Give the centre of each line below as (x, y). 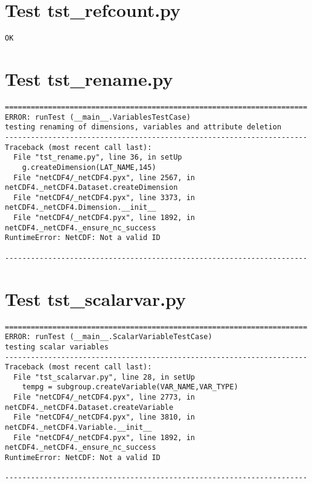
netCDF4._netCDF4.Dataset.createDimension (91, 188)
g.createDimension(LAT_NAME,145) (89, 167)
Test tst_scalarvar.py (96, 298)
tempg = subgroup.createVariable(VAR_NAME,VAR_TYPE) (130, 387)
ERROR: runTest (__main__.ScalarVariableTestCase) (109, 337)
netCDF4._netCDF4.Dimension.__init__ (81, 208)
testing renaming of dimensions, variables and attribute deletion (143, 127)
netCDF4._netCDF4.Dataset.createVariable (89, 407)
